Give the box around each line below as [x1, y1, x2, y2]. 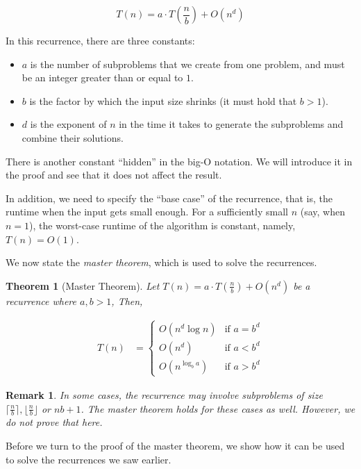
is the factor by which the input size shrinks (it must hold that [29, 93, 297, 108]
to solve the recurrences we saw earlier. [6, 452, 171, 466]
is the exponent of [30, 117, 107, 131]
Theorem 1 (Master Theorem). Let [6, 278, 160, 293]
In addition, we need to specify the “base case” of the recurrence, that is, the [6, 190, 333, 205]
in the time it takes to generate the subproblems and [119, 117, 344, 131]
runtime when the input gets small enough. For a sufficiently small [6, 204, 288, 219]
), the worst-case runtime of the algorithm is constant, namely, [29, 217, 296, 232]
